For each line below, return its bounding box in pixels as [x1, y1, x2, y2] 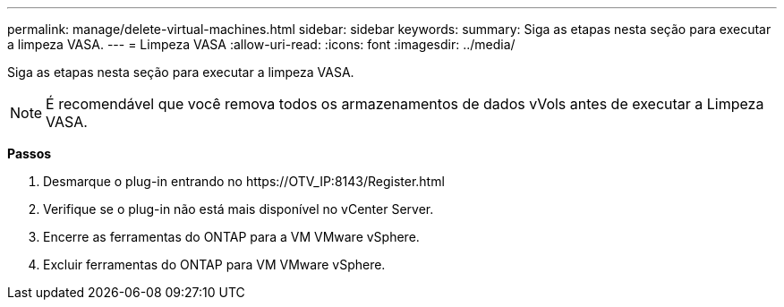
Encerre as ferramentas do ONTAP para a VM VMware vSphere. [43, 229, 420, 244]
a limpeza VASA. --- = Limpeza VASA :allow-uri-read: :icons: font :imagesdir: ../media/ [7, 37, 516, 52]
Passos [7, 146, 52, 161]
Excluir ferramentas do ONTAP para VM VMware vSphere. [43, 257, 386, 272]
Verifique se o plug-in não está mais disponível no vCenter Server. [43, 201, 434, 217]
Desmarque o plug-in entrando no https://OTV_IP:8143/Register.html [43, 174, 445, 189]
